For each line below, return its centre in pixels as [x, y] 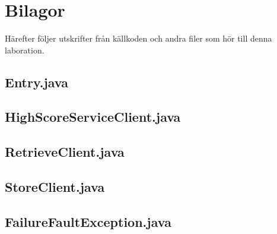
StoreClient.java [55, 187]
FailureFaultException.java [88, 221]
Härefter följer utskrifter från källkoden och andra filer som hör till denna [138, 38]
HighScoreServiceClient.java [93, 117]
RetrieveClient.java [65, 152]
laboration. [25, 50]
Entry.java [36, 82]
